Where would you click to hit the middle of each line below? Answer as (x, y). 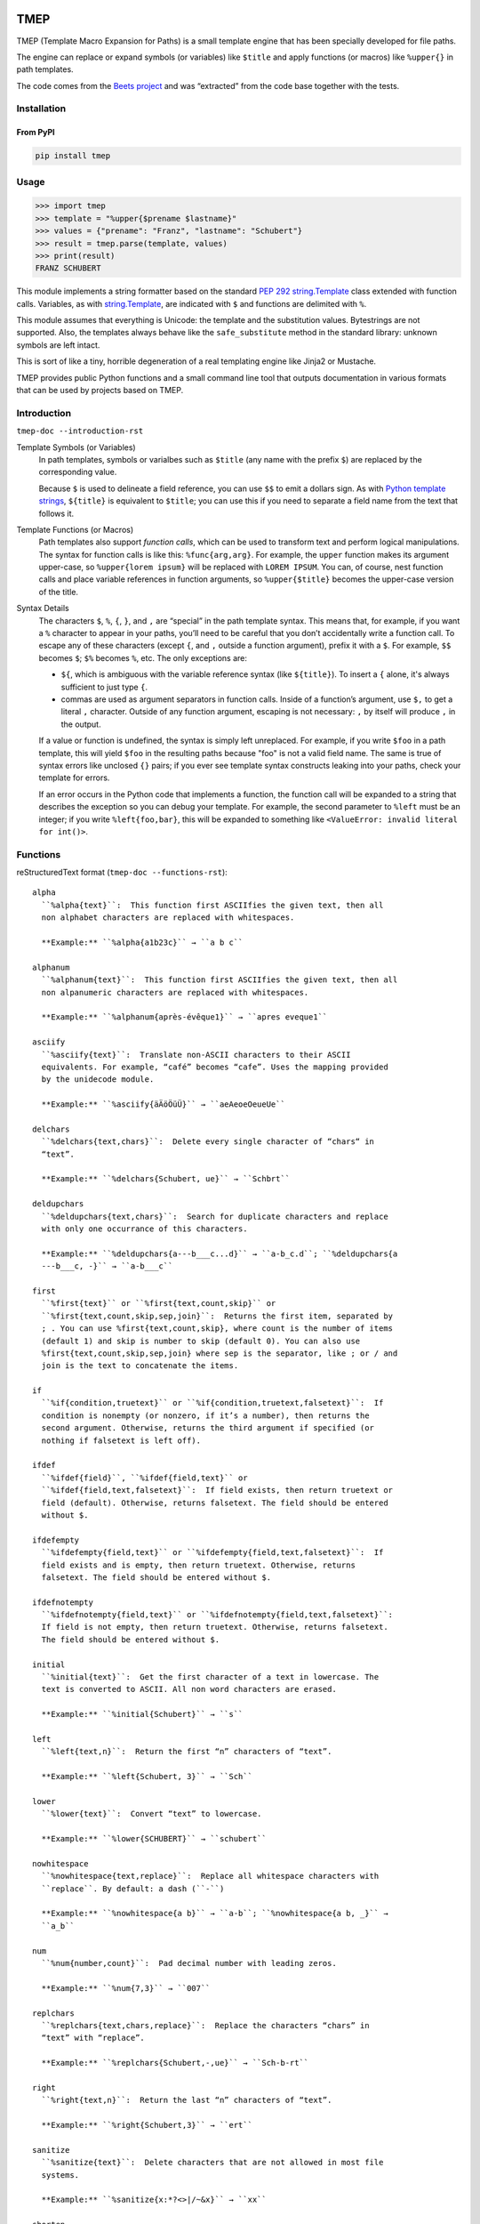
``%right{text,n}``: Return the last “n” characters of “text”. (187, 2100)
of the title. (59, 592)
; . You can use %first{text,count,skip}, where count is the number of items (217, 1329)
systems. (60, 2175)
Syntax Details (43, 608)
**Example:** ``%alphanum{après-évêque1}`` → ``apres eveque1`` (184, 1017)
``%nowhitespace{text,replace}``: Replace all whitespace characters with (210, 1876)
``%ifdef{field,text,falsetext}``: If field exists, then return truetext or (217, 1491)
